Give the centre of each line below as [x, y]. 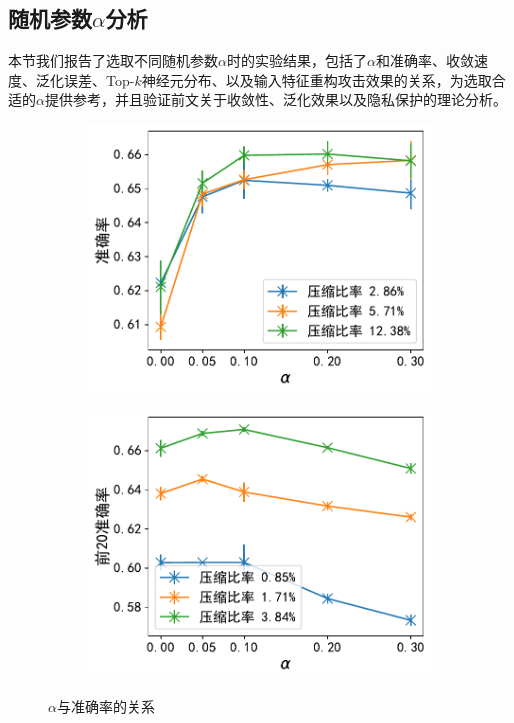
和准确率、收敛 [424, 60]
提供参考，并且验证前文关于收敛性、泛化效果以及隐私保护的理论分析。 [275, 99]
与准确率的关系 [105, 705]
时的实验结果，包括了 [296, 60]
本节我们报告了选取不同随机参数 [113, 60]
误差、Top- [99, 79]
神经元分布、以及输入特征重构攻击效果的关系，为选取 [316, 79]
